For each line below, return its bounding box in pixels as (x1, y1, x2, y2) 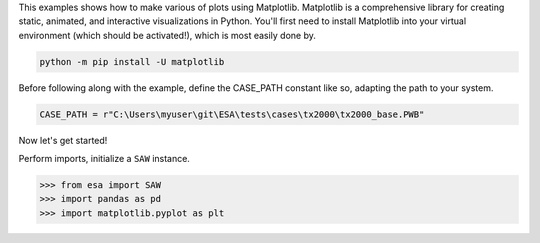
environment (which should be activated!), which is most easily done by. (18, 29, 317, 41)
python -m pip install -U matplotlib (39, 56, 225, 67)
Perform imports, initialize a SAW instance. (18, 153, 190, 165)
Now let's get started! (18, 134, 108, 146)
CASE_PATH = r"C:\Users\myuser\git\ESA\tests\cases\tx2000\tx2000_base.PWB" (39, 108, 425, 120)
